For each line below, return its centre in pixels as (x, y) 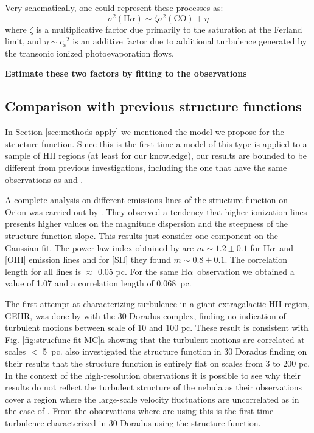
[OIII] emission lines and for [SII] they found (88, 259)
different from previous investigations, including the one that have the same (146, 168)
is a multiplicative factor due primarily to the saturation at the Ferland (169, 29)
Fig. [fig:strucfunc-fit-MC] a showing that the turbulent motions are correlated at (155, 339)
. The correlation (256, 259)
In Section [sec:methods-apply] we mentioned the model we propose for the (145, 132)
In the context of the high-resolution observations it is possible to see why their (153, 375)
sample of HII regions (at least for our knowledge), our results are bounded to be (156, 155)
